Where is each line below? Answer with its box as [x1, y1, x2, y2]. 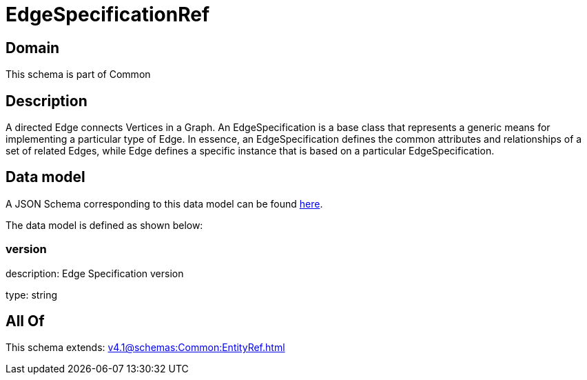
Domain [6, 39, 60, 57]
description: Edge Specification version [6, 267, 184, 279]
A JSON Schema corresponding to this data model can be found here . [6, 197, 323, 210]
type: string [6, 288, 58, 301]
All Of [6, 312, 45, 330]
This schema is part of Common [6, 68, 151, 81]
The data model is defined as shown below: [6, 219, 203, 231]
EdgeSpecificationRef [6, 3, 210, 26]
